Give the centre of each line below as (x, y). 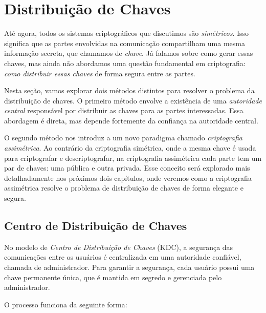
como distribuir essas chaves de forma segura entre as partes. (100, 73)
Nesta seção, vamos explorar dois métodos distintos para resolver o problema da (129, 90)
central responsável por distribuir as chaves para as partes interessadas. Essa (124, 110)
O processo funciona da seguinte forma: (66, 304)
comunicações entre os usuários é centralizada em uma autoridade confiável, (123, 257)
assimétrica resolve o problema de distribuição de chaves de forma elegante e (124, 188)
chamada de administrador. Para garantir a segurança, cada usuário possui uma (129, 267)
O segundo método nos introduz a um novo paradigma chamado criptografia (123, 138)
